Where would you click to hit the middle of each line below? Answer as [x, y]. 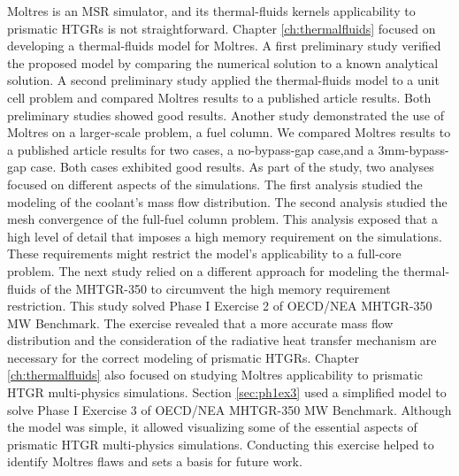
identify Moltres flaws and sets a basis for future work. [155, 461]
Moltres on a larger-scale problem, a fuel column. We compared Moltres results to [229, 132]
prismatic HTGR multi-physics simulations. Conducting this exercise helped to [221, 444]
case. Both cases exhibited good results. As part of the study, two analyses [232, 167]
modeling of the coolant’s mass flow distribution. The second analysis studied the [227, 201]
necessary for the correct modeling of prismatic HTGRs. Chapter [183, 357]
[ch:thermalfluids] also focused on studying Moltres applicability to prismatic [215, 375]
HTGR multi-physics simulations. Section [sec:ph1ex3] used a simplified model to [227, 392]
